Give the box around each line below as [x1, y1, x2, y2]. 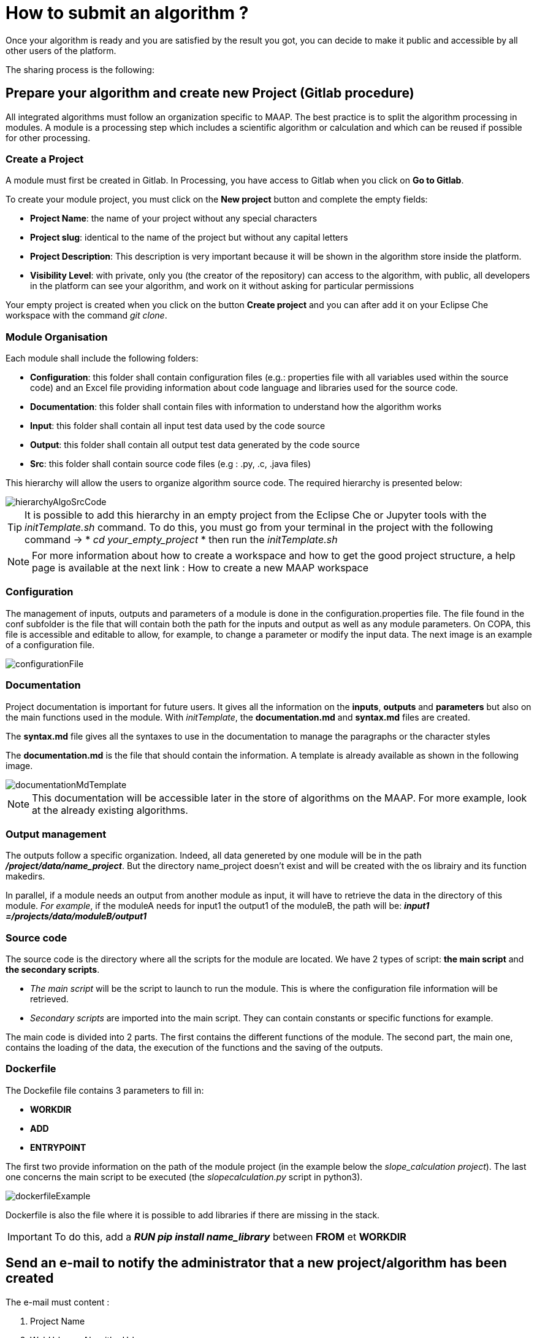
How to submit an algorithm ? [6, 2, 249, 23]
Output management [6, 827, 107, 840]
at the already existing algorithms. [32, 803, 188, 816]
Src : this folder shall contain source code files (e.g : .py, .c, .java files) [30, 458, 311, 470]
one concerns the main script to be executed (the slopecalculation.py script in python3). [6, 1171, 363, 1182]
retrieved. [30, 994, 69, 1005]
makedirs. [6, 871, 45, 882]
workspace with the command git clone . [6, 310, 167, 321]
